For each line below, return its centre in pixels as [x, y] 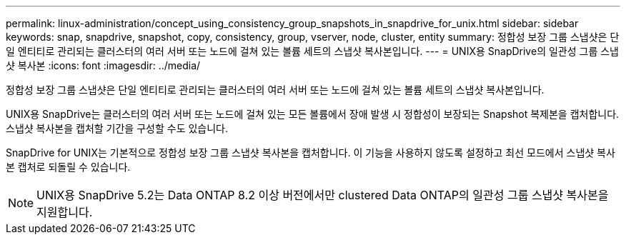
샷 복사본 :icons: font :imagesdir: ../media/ [103, 65]
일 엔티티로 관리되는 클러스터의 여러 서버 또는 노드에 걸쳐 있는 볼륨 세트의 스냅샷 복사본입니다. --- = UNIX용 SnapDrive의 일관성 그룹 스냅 [312, 51]
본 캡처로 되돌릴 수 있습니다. [68, 167]
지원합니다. [65, 212]
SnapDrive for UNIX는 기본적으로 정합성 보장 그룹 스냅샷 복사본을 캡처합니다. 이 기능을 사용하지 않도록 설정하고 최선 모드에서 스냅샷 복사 [310, 152]
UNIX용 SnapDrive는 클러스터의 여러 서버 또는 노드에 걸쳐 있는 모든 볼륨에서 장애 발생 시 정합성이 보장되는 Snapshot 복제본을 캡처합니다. [313, 114]
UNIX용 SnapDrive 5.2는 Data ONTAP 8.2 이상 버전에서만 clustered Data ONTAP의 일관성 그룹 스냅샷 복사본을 [323, 195]
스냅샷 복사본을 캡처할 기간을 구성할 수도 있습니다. [117, 128]
